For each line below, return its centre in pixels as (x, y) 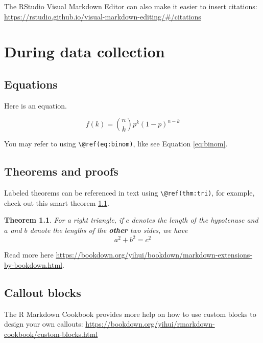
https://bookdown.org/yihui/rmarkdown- (150, 324)
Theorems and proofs (61, 171)
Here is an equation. (36, 105)
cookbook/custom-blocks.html (51, 334)
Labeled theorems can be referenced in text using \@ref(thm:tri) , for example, (129, 193)
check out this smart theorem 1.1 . (57, 202)
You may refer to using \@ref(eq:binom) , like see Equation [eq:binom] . (116, 144)
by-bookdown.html (33, 264)
